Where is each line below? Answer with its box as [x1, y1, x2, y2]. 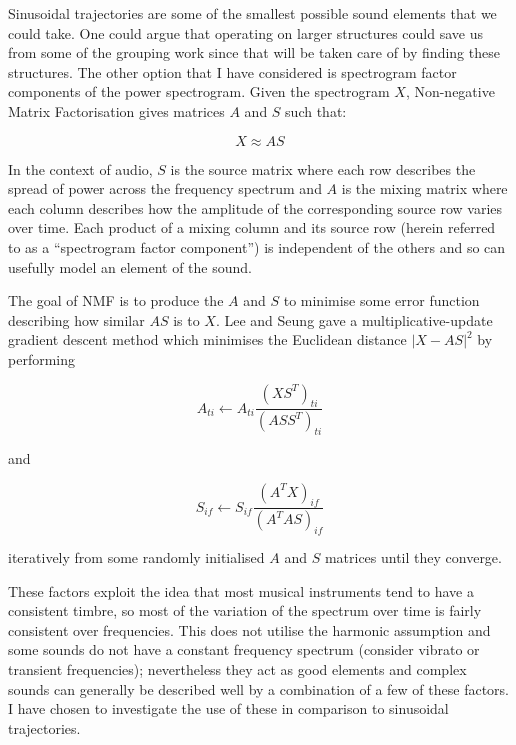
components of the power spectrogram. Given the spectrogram [8, 81, 390, 102]
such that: [285, 100, 347, 121]
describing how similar [8, 309, 145, 330]
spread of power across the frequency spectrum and [8, 178, 322, 199]
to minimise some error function [283, 290, 480, 311]
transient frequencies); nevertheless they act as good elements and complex [8, 659, 467, 679]
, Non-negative [405, 81, 495, 102]
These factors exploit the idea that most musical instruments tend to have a [8, 580, 474, 601]
